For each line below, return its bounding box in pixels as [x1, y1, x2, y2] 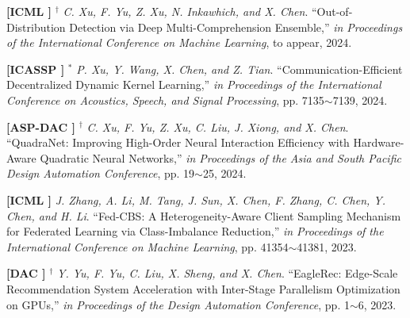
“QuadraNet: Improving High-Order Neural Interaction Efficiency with [6, 134, 350, 151]
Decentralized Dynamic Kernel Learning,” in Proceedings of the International [6, 76, 381, 93]
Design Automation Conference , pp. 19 [6, 165, 195, 182]
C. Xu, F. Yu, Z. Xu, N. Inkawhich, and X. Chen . [63, 3, 308, 19]
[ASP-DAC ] [6, 118, 76, 135]
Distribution [6, 18, 66, 35]
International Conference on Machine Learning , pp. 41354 [6, 238, 289, 255]
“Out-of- [311, 3, 353, 19]
